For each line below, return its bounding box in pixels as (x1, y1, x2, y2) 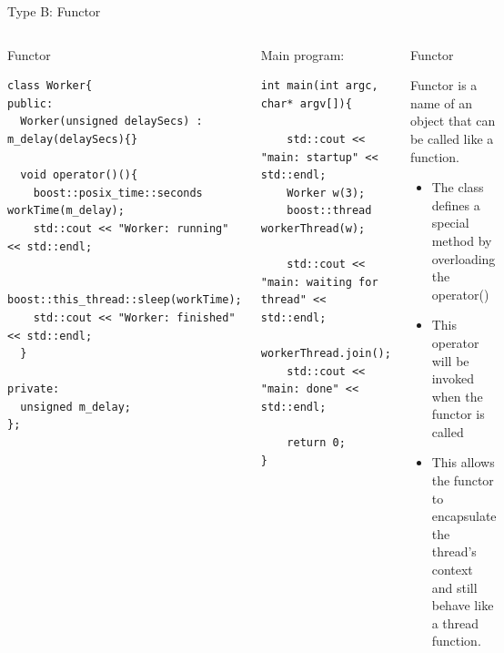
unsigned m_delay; (20, 400, 132, 413)
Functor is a (409, 76, 478, 95)
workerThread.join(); (260, 347, 391, 361)
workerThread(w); (260, 221, 366, 235)
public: (7, 97, 54, 110)
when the (431, 386, 483, 405)
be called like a (409, 128, 494, 148)
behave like (431, 596, 494, 615)
